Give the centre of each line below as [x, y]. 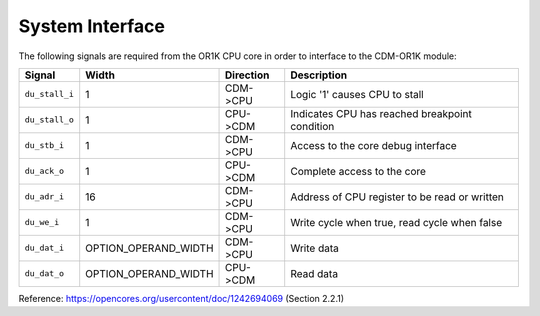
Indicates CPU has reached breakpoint [381, 113]
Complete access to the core [358, 171]
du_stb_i [44, 145]
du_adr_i [44, 196]
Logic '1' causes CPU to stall [357, 94]
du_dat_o [44, 273]
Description [319, 75]
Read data [314, 273]
